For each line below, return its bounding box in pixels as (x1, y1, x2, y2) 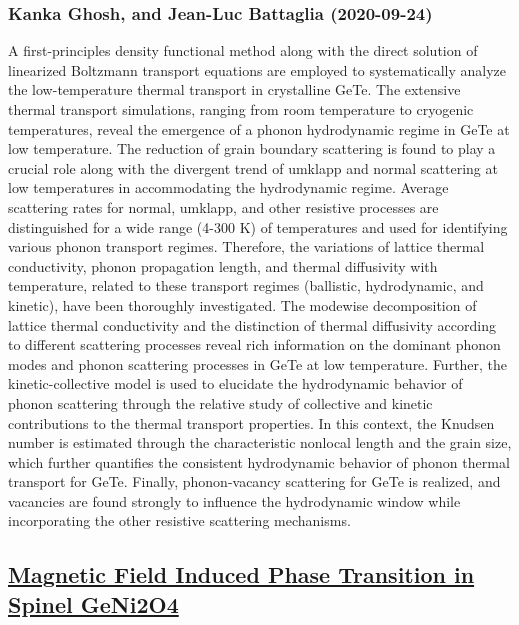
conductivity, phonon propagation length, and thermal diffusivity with (8, 255, 438, 276)
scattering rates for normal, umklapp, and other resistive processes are (8, 196, 439, 217)
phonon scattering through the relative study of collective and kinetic (8, 392, 433, 413)
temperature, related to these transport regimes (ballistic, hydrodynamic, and (8, 275, 484, 296)
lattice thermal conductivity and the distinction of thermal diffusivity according (8, 314, 496, 335)
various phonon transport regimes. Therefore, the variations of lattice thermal (8, 236, 485, 257)
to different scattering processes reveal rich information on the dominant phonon (8, 334, 501, 355)
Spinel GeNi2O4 (8, 588, 179, 619)
